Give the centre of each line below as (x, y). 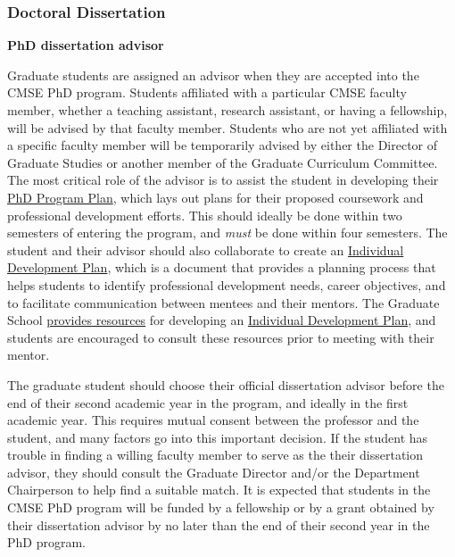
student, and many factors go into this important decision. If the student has (218, 437)
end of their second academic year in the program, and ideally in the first (208, 402)
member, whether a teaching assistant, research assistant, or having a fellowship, (227, 110)
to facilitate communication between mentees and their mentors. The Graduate (223, 302)
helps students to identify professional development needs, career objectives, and (227, 284)
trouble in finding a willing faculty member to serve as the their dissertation (215, 455)
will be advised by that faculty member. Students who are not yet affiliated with (227, 127)
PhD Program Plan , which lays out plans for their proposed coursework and (215, 197)
